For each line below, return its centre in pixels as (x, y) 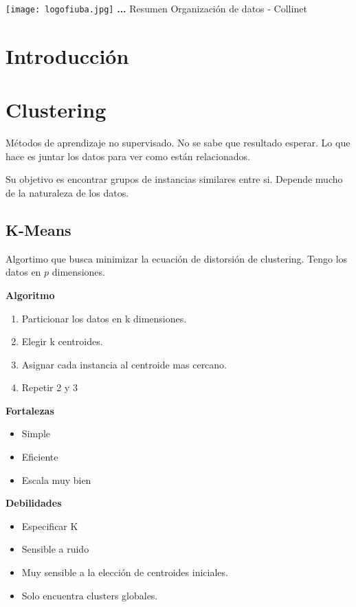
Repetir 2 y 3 (49, 387)
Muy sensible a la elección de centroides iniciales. (125, 572)
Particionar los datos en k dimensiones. (104, 318)
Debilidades (34, 503)
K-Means (38, 229)
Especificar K (50, 526)
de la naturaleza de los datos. (67, 192)
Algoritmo (30, 295)
